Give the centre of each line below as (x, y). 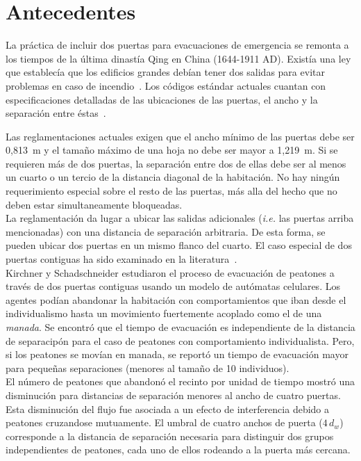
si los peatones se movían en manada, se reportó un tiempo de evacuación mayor (177, 354)
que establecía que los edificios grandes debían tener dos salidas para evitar (165, 72)
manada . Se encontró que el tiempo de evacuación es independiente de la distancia (180, 327)
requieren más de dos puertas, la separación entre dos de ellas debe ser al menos (176, 163)
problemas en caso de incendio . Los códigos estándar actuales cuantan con (166, 85)
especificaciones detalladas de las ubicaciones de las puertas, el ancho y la (162, 99)
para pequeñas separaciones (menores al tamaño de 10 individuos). (148, 367)
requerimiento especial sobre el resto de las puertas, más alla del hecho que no (171, 191)
